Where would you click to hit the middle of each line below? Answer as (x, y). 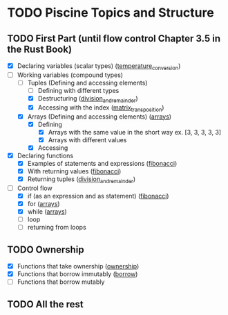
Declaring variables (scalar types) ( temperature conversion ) (99, 67)
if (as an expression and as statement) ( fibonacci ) (98, 196)
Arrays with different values (87, 139)
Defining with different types (78, 90)
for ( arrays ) (44, 204)
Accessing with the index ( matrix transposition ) (101, 108)
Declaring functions (45, 155)
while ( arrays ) (47, 212)
